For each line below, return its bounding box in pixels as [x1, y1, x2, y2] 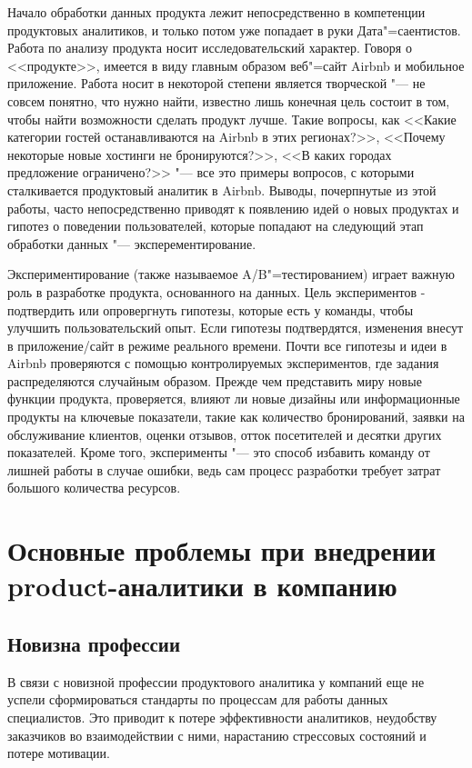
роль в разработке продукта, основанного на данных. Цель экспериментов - [7, 282, 426, 301]
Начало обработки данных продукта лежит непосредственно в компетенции [7, 3, 426, 21]
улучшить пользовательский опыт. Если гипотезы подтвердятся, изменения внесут [7, 318, 464, 337]
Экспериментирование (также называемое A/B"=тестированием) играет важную [7, 264, 455, 284]
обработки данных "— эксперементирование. [7, 234, 256, 253]
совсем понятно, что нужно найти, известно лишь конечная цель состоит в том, [7, 91, 450, 110]
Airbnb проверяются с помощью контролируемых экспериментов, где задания [7, 354, 439, 373]
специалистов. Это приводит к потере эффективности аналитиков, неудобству [7, 707, 437, 726]
